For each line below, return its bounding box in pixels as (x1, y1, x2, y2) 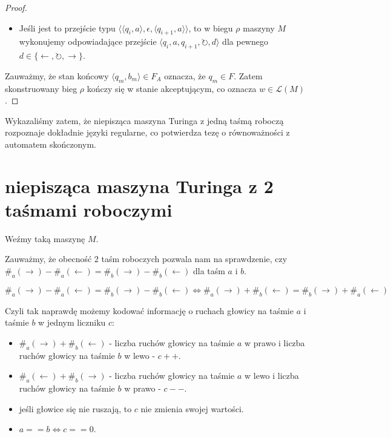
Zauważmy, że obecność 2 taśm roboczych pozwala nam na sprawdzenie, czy (5, 252, 287, 265)
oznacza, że (164, 69, 206, 82)
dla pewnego (222, 35, 268, 48)
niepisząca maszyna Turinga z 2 (5, 173, 274, 198)
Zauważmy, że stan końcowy (5, 69, 109, 82)
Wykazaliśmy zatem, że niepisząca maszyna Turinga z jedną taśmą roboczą (5, 114, 284, 126)
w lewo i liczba (245, 369, 299, 382)
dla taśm (192, 264, 225, 277)
